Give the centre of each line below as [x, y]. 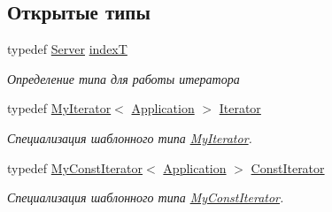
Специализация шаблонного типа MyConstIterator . [146, 197]
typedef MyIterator [59, 108]
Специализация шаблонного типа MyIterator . [130, 137]
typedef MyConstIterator [75, 167]
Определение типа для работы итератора [124, 78]
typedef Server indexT [67, 49]
